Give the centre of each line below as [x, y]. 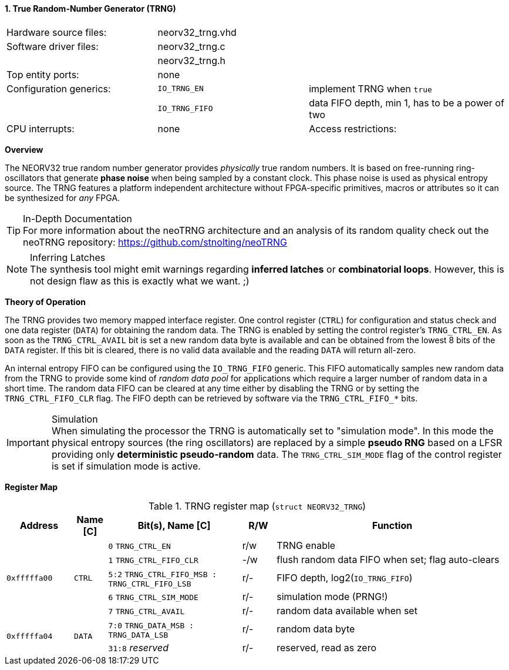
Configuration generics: [59, 88]
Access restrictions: [353, 128]
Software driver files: [53, 46]
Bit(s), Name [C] [174, 525]
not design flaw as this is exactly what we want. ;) [140, 281]
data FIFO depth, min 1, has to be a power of [407, 103]
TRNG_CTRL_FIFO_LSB [150, 584]
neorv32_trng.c [191, 46]
